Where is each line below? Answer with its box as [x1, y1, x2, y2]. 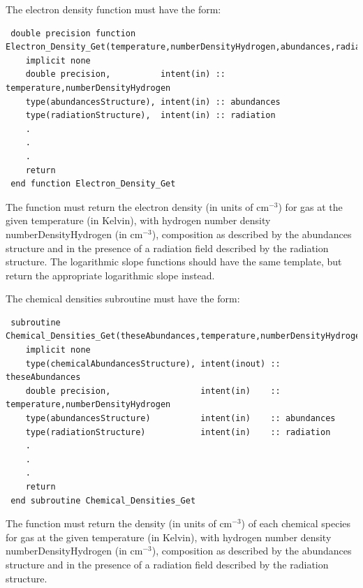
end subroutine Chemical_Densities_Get [10, 495, 196, 506]
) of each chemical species [241, 516, 351, 531]
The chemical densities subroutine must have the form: [6, 291, 240, 306]
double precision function [10, 28, 136, 38]
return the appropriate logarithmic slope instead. [6, 267, 215, 282]
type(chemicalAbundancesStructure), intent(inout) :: [25, 358, 281, 369]
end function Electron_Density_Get [10, 179, 176, 189]
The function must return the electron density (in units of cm [6, 199, 269, 214]
